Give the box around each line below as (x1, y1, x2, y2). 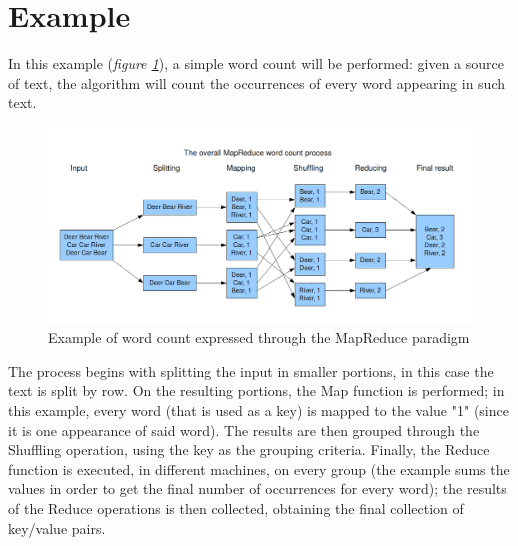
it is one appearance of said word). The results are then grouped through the (8, 419, 480, 440)
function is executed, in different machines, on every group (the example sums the (8, 458, 510, 479)
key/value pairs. (8, 517, 106, 538)
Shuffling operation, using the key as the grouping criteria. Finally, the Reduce (8, 439, 490, 460)
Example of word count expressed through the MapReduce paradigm (48, 327, 470, 348)
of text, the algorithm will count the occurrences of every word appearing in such (8, 72, 505, 93)
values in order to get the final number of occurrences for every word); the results (8, 478, 507, 499)
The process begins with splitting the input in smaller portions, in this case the (8, 360, 494, 381)
